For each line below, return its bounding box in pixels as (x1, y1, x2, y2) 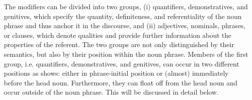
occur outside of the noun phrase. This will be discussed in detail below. (4, 87, 218, 97)
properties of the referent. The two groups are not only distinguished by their (4, 39, 234, 50)
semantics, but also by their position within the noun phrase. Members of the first (4, 49, 249, 59)
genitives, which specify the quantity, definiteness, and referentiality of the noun (4, 11, 242, 21)
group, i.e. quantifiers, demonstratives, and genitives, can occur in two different (4, 58, 239, 68)
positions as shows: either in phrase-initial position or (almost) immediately (4, 68, 229, 78)
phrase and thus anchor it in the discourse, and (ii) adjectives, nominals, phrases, (4, 20, 246, 31)
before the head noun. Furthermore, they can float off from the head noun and (4, 77, 237, 87)
